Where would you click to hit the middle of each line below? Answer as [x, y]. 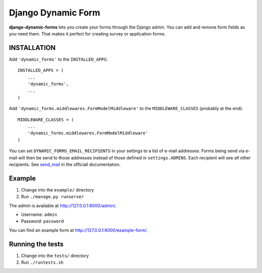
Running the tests [36, 244]
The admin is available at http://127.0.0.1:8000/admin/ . [63, 206]
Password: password [42, 221]
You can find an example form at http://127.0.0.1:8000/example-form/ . [78, 230]
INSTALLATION [32, 48]
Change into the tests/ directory [55, 256]
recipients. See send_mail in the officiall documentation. [65, 164]
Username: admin [39, 214]
